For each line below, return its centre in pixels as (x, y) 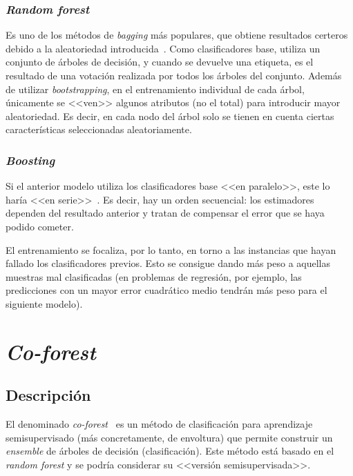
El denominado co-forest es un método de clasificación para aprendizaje (159, 424)
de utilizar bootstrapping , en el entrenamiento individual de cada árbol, (155, 89)
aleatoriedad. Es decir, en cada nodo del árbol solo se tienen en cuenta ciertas (170, 116)
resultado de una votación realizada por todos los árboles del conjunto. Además (174, 75)
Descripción (48, 395)
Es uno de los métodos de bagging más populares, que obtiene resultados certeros (177, 35)
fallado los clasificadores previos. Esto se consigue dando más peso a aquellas (168, 263)
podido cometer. (40, 226)
